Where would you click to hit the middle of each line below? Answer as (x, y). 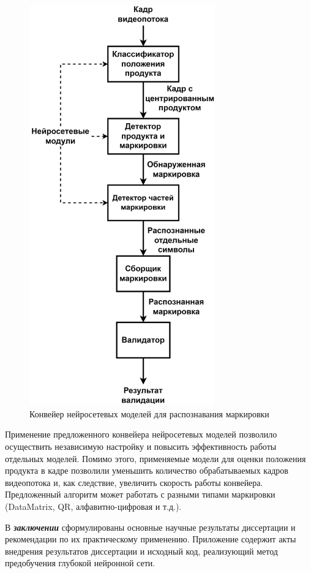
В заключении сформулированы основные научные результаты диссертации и (150, 527)
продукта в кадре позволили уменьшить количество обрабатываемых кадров (147, 470)
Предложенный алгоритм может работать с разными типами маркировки (140, 494)
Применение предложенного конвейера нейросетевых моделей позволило (141, 434)
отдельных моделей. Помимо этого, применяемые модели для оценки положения (155, 458)
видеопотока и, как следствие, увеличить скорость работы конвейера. (134, 482)
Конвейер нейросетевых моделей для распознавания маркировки (149, 413)
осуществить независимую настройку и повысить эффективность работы (141, 446)
